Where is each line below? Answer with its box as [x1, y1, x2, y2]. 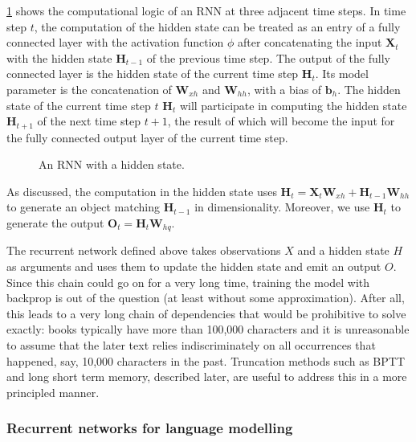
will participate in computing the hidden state [179, 96, 407, 113]
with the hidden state [6, 49, 112, 66]
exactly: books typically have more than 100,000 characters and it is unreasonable [6, 321, 410, 338]
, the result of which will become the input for [167, 113, 395, 129]
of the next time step [37, 113, 141, 129]
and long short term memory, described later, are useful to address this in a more [6, 368, 407, 385]
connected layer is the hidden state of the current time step [6, 65, 299, 82]
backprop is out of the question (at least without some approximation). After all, [6, 289, 405, 306]
